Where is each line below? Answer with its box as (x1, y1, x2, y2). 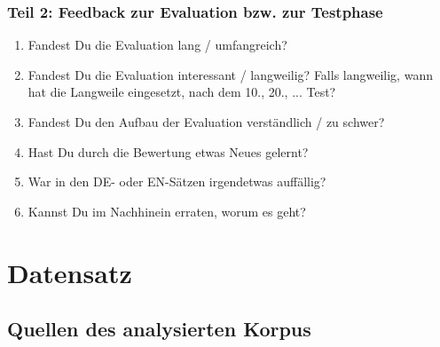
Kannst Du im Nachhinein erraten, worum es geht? (27, 201, 306, 220)
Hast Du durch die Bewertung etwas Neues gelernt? (27, 142, 309, 161)
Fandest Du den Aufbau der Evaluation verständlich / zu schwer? (27, 113, 385, 130)
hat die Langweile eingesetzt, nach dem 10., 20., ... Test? (27, 83, 336, 101)
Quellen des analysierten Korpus (7, 315, 311, 343)
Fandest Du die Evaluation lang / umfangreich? (27, 35, 287, 54)
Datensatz (7, 254, 132, 290)
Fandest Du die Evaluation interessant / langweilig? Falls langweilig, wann (27, 65, 433, 83)
